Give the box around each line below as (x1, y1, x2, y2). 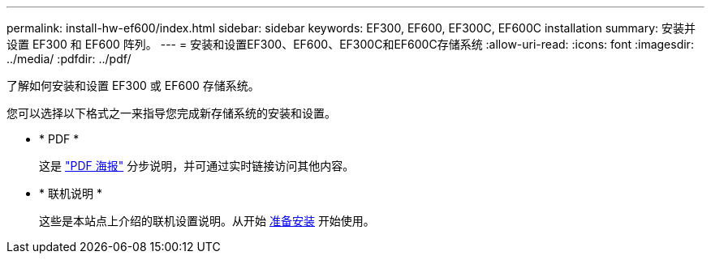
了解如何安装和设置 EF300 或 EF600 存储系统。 (6, 79, 260, 92)
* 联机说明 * (39, 186, 102, 200)
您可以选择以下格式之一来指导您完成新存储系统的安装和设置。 (6, 106, 336, 120)
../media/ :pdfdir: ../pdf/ (6, 52, 131, 66)
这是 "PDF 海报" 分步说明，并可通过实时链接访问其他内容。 (39, 159, 355, 173)
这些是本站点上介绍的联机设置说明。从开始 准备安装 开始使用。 (39, 214, 375, 228)
